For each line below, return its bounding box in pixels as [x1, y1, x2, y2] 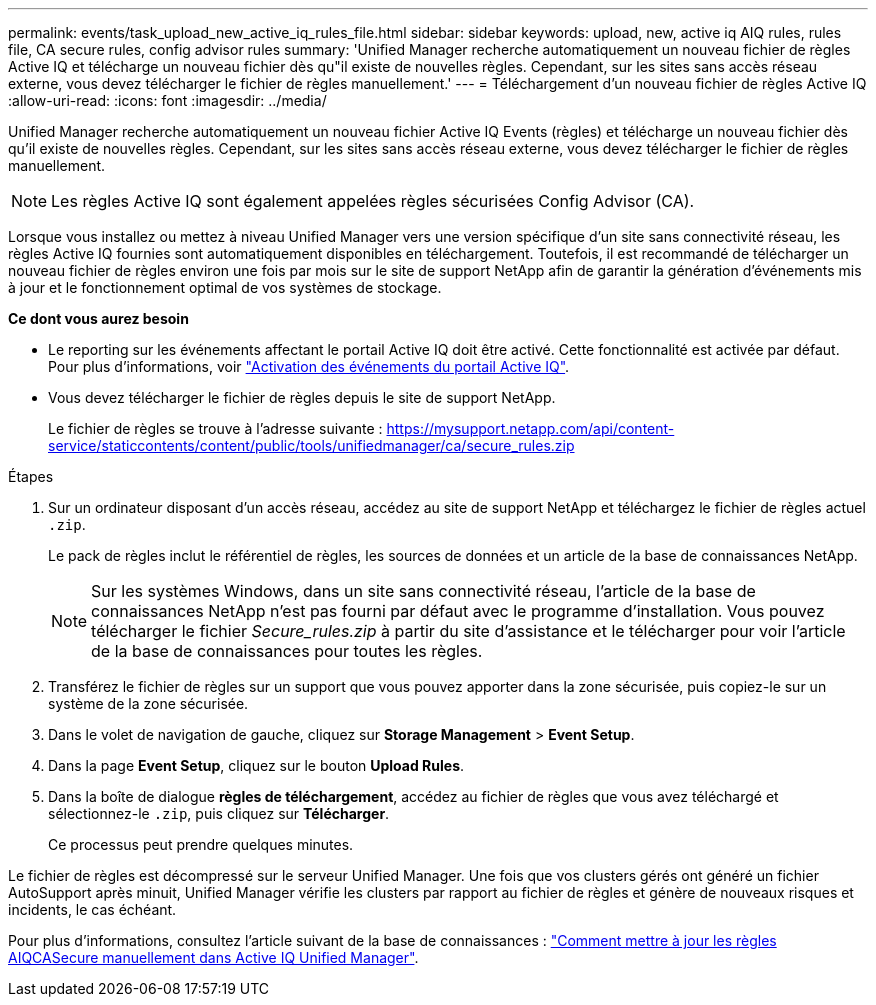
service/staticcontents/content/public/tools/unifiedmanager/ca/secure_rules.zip [48, 437, 575, 454]
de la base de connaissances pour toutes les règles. [91, 641, 483, 661]
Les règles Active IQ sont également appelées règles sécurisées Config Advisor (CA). [51, 191, 695, 211]
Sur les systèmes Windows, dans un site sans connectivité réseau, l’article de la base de [91, 581, 756, 601]
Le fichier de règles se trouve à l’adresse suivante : [48, 420, 383, 437]
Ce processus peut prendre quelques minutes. [48, 836, 354, 853]
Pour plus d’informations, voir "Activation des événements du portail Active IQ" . [48, 358, 570, 375]
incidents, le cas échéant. [8, 901, 177, 918]
